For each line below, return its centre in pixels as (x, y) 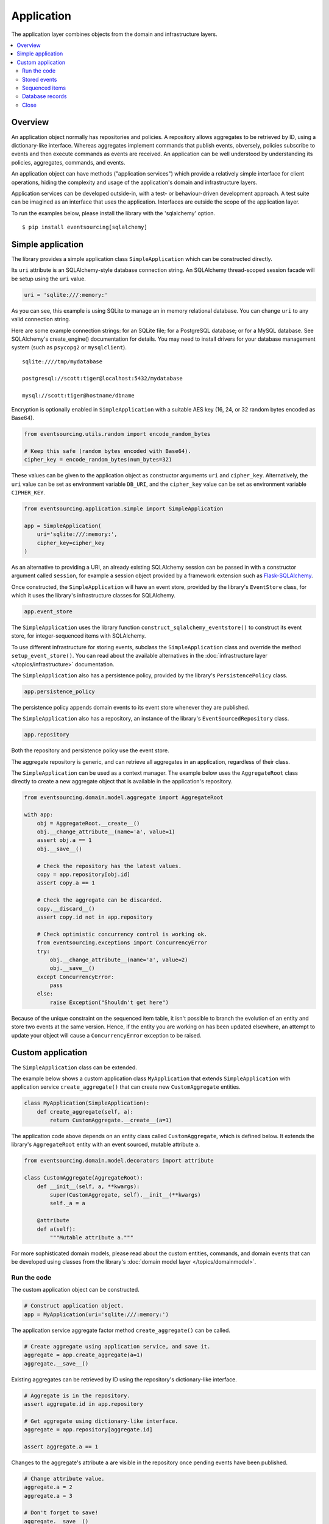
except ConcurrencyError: (76, 977)
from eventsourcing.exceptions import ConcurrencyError (122, 943)
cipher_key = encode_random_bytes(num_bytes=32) (98, 460)
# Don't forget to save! (61, 1513)
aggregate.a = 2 (48, 1487)
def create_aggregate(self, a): (85, 1112)
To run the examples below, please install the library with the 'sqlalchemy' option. (113, 213)
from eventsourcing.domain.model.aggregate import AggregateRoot (124, 798)
